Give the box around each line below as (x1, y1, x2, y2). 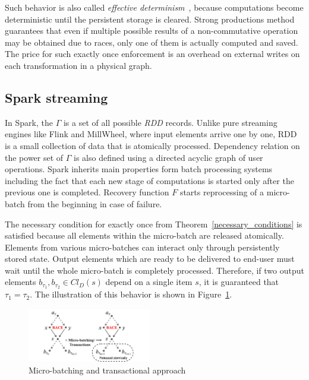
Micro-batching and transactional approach (29, 363, 186, 376)
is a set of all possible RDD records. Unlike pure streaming (63, 116, 278, 128)
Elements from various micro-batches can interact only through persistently (5, 240, 280, 253)
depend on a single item (105, 275, 193, 288)
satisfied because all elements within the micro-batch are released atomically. (5, 229, 284, 242)
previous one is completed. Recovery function (5, 186, 169, 198)
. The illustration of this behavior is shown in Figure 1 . (30, 288, 232, 300)
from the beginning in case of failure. (27, 197, 162, 210)
